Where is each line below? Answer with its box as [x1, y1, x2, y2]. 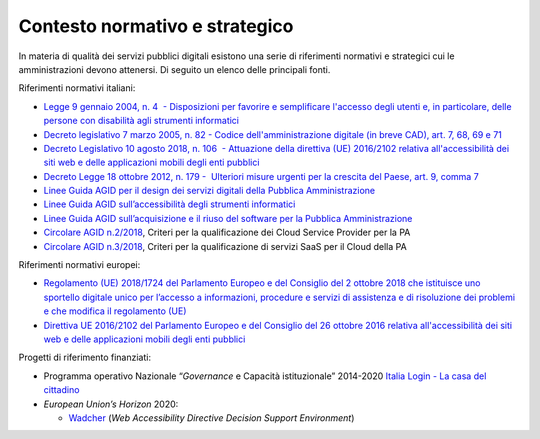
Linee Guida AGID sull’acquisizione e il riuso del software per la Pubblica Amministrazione [43, 212, 413, 224]
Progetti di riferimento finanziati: [18, 351, 152, 364]
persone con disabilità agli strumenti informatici [43, 115, 240, 127]
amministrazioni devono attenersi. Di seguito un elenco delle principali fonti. [18, 63, 331, 75]
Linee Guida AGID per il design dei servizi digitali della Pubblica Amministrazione [43, 185, 375, 197]
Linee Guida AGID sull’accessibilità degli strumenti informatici [43, 198, 296, 210]
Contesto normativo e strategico [18, 15, 294, 37]
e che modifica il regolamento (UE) [43, 305, 187, 317]
